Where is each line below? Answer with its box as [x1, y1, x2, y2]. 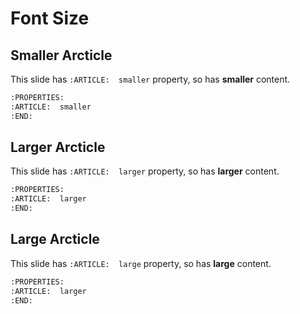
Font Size [10, 7, 90, 30]
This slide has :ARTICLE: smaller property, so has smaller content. [10, 73, 291, 85]
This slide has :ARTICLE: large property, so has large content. [10, 257, 272, 269]
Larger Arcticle [10, 139, 106, 156]
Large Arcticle [10, 231, 100, 248]
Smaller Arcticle [10, 47, 113, 64]
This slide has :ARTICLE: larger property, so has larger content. [10, 165, 280, 177]
